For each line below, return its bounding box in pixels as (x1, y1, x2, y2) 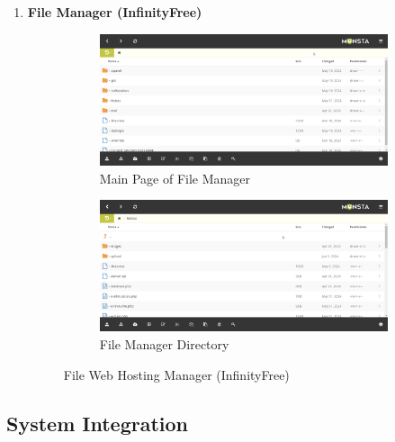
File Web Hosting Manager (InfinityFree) (63, 365, 290, 383)
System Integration (6, 409, 189, 437)
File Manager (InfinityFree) (27, 3, 202, 21)
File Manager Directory (99, 335, 229, 354)
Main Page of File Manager (99, 168, 251, 187)
